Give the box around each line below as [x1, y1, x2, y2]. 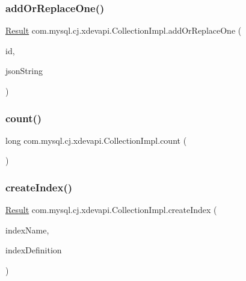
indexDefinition [5, 244, 62, 256]
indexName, [5, 223, 49, 236]
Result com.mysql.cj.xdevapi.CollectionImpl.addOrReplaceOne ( [5, 24, 242, 37]
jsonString [5, 64, 43, 77]
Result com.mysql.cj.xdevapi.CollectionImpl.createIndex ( [5, 203, 217, 216]
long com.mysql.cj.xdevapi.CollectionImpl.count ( [5, 134, 187, 146]
